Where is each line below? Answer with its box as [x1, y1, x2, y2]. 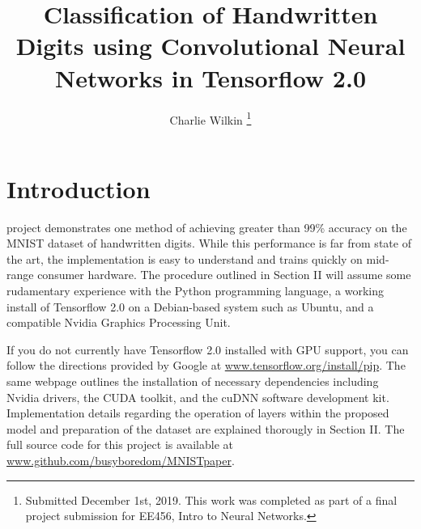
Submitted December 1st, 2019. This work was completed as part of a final [25, 491, 398, 508]
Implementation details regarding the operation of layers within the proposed [6, 404, 389, 421]
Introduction [6, 171, 151, 205]
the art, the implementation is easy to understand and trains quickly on [6, 250, 363, 267]
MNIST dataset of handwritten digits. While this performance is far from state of [6, 235, 411, 252]
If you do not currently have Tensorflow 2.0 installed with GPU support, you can [6, 341, 409, 358]
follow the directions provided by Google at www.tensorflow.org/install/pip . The [6, 357, 406, 374]
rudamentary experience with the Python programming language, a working [6, 282, 384, 299]
